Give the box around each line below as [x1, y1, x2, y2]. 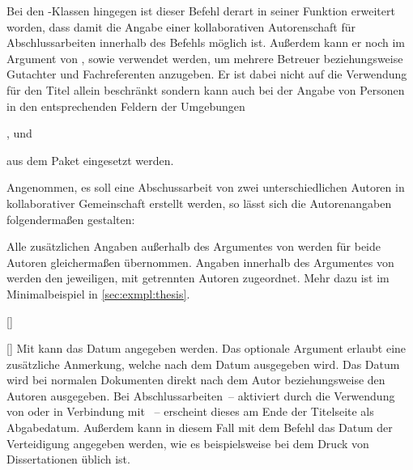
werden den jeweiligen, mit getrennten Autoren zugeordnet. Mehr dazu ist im [6, 269, 390, 286]
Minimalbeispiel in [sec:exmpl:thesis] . [6, 285, 190, 302]
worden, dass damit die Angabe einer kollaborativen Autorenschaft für [6, 18, 356, 35]
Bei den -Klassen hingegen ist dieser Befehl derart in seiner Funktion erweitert [6, 2, 395, 19]
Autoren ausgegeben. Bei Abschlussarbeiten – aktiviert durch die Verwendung [6, 387, 395, 404]
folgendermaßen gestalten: [6, 210, 135, 227]
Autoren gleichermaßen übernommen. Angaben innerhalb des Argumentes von [6, 253, 394, 270]
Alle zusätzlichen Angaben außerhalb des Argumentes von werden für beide [6, 238, 381, 255]
